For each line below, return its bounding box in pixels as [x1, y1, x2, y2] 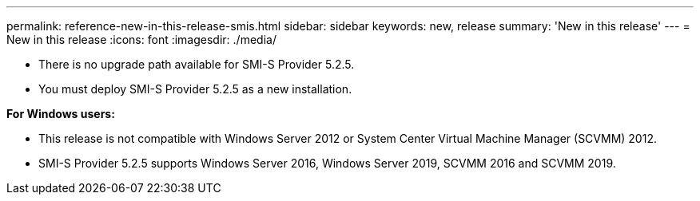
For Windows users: [6, 107, 115, 120]
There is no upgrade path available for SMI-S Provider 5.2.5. [38, 57, 355, 71]
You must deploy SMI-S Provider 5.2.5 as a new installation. [38, 82, 352, 96]
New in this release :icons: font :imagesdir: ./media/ [6, 33, 276, 46]
